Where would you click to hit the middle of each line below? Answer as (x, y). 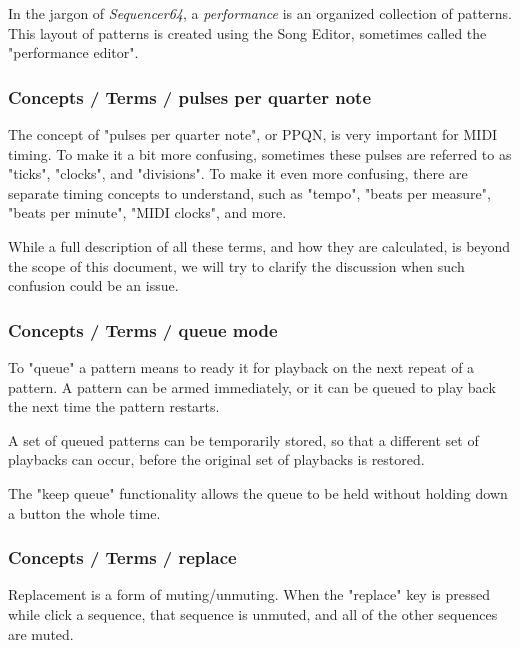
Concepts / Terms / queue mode (143, 329)
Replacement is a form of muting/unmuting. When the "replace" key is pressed (249, 594)
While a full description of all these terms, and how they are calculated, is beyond (259, 245)
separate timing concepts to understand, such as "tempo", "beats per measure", (249, 192)
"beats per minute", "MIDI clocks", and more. (147, 212)
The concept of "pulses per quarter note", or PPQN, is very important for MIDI (253, 134)
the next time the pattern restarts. (114, 406)
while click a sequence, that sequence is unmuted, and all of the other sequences (253, 613)
